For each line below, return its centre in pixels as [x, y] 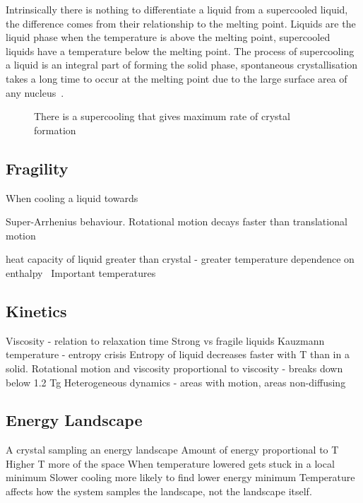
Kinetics [36, 310]
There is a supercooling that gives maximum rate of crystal [162, 116]
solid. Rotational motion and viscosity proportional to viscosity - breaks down [174, 368]
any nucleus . [35, 92]
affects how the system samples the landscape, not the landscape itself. [159, 491]
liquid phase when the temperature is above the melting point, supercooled [168, 37]
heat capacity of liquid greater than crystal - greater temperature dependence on [180, 259]
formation [55, 130]
